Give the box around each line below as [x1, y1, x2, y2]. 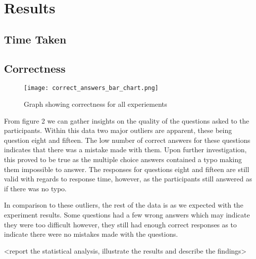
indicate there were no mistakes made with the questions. [4, 229, 178, 239]
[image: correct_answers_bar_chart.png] [24, 85, 159, 92]
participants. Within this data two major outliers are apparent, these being [4, 125, 232, 135]
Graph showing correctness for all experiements [24, 99, 167, 109]
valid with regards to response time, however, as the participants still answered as [4, 173, 252, 184]
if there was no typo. [4, 183, 67, 193]
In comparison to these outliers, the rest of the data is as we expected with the [4, 200, 244, 210]
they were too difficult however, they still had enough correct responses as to [4, 219, 237, 229]
